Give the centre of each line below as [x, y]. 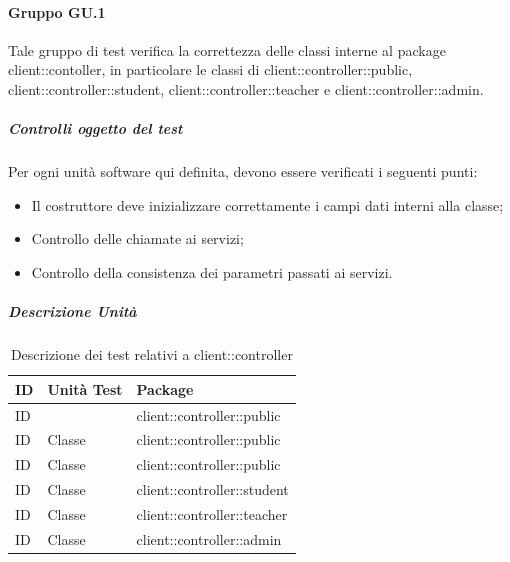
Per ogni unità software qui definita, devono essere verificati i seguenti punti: [243, 171]
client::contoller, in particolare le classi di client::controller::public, [210, 69]
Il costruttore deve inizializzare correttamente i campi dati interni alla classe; [267, 204]
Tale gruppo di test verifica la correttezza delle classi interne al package [227, 49]
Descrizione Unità [72, 311]
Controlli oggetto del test [95, 128]
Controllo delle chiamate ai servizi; [137, 238]
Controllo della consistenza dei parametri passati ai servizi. [212, 271]
